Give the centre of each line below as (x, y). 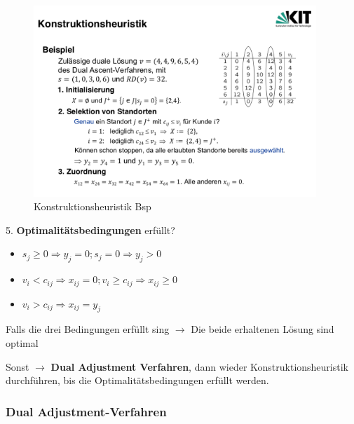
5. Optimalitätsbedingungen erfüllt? (90, 230)
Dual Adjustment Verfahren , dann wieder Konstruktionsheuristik (199, 366)
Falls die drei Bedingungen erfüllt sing (88, 329)
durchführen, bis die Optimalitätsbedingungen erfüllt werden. (137, 380)
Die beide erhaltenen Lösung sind (263, 329)
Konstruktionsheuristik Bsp (93, 206)
